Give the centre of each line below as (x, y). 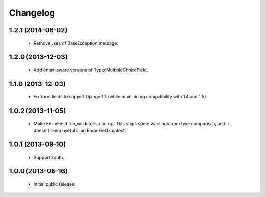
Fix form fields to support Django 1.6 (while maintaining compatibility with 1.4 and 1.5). (120, 97)
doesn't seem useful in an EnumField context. (80, 131)
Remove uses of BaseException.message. (76, 43)
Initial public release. (54, 184)
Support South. (49, 157)
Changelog (32, 13)
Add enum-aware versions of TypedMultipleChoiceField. (91, 70)
